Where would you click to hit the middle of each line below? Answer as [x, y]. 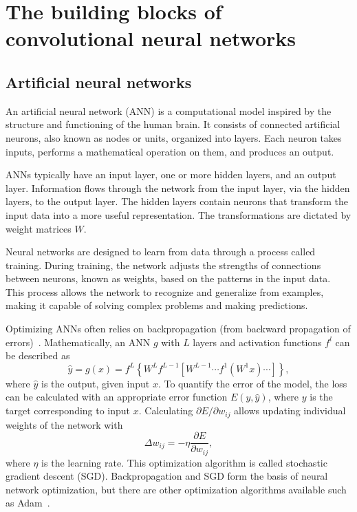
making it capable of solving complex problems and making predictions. [157, 305]
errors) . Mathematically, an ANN [78, 342]
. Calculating [166, 410]
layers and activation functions [257, 342]
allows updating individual [290, 410]
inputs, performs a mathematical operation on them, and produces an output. [170, 151]
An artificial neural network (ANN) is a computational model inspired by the [169, 110]
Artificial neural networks [99, 82]
